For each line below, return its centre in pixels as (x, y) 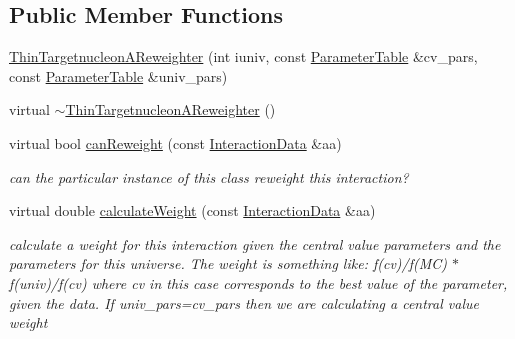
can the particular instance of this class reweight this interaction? (209, 176)
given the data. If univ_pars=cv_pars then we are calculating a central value (244, 302)
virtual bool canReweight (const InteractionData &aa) (175, 142)
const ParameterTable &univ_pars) (118, 75)
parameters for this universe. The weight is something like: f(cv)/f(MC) (228, 263)
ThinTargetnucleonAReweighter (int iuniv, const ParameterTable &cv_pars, (243, 56)
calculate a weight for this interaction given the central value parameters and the (255, 243)
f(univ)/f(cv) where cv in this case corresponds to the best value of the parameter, (258, 282)
